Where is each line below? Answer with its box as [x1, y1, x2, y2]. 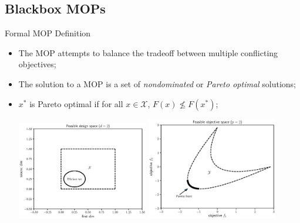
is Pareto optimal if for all [29, 97, 123, 109]
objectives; [18, 58, 56, 70]
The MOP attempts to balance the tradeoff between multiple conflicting [18, 46, 278, 59]
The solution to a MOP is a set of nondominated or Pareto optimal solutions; [18, 77, 296, 90]
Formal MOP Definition [5, 27, 91, 39]
